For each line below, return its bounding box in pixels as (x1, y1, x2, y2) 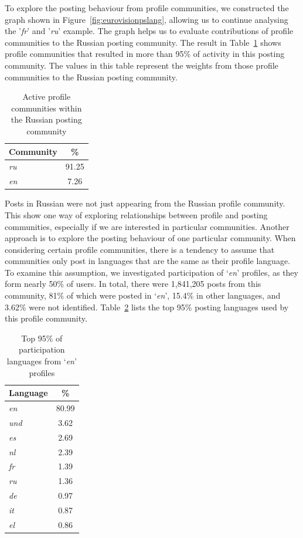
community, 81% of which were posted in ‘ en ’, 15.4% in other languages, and (5, 289, 281, 302)
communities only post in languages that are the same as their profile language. (5, 255, 290, 267)
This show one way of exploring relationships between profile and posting (5, 208, 268, 221)
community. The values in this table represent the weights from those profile (5, 59, 278, 71)
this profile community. (5, 312, 87, 324)
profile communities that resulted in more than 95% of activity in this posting (5, 48, 285, 60)
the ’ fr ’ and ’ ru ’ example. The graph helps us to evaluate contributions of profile (5, 25, 294, 37)
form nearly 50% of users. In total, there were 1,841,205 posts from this (5, 278, 261, 290)
